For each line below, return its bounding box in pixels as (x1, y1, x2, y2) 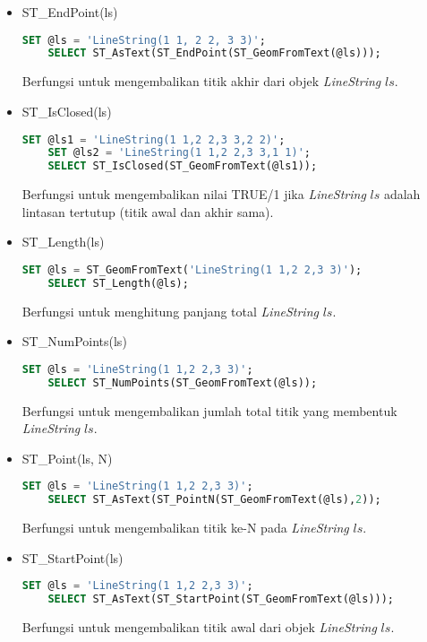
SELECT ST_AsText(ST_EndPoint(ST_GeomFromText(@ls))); (47, 47, 381, 60)
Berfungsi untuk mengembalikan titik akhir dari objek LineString (21, 72, 381, 91)
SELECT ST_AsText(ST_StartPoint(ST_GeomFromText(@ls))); (47, 593, 395, 606)
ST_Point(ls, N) (21, 448, 113, 467)
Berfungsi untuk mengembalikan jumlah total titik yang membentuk (21, 401, 397, 420)
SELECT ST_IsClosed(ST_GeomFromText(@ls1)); (47, 160, 318, 173)
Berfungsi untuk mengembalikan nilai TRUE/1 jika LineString (21, 185, 366, 204)
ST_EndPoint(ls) (21, 3, 118, 21)
